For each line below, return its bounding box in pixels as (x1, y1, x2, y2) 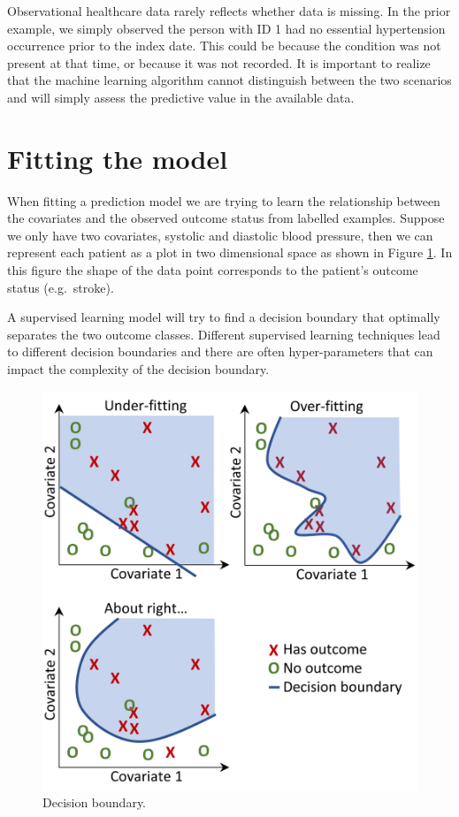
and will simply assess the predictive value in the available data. (7, 88, 355, 106)
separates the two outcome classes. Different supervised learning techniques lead (7, 325, 440, 343)
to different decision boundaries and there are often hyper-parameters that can (7, 342, 433, 361)
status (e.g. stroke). (7, 278, 114, 296)
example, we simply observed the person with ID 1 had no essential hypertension (7, 19, 446, 37)
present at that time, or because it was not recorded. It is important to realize (7, 53, 431, 72)
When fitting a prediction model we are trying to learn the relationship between (7, 191, 440, 210)
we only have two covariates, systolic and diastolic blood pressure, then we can (7, 225, 433, 244)
